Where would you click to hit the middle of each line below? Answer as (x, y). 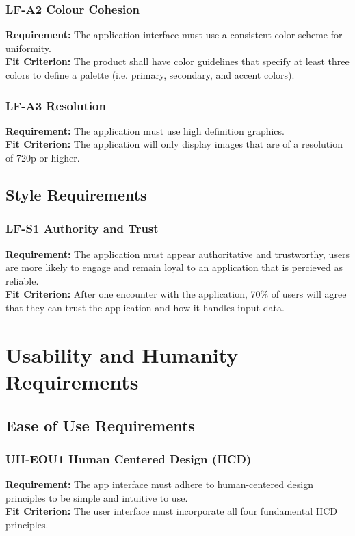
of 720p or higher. (43, 157)
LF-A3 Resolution (56, 105)
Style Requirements (76, 194)
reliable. (22, 280)
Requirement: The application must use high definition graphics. (145, 130)
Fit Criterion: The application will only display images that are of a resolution (174, 144)
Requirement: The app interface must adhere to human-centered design (159, 484)
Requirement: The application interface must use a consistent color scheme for (174, 35)
